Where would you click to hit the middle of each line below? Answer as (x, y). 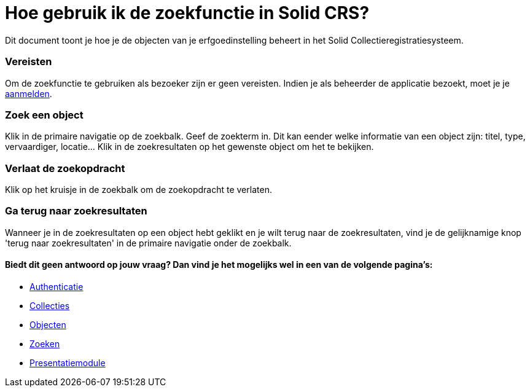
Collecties (50, 305)
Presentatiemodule (68, 363)
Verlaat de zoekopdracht (65, 168)
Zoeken (45, 343)
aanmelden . (29, 93)
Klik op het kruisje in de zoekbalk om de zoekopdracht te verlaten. (138, 190)
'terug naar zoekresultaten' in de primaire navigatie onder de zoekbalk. (148, 243)
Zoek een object (44, 115)
